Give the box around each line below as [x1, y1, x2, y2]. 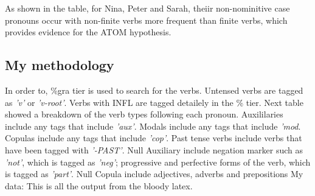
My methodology [5, 55, 114, 74]
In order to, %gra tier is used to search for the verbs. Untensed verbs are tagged [5, 83, 303, 96]
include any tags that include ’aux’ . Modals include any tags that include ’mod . [5, 119, 301, 132]
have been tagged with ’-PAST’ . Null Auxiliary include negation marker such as [5, 143, 303, 156]
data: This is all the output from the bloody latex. [5, 179, 193, 192]
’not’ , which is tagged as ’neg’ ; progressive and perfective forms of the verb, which [5, 155, 311, 168]
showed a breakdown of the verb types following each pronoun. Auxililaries [5, 108, 283, 121]
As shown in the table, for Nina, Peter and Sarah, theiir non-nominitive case [5, 2, 290, 14]
